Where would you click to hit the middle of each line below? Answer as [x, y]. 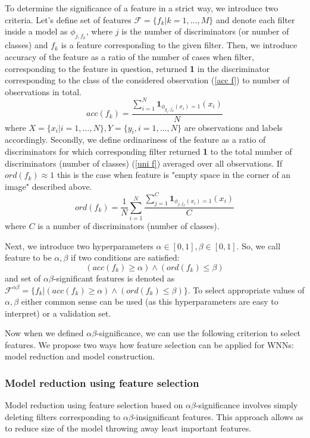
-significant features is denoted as [114, 278]
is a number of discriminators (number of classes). [129, 226]
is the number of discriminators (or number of [205, 31]
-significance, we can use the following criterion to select [199, 333]
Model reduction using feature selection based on [94, 405]
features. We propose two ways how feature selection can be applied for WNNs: [149, 344]
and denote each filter [255, 19]
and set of [23, 278]
